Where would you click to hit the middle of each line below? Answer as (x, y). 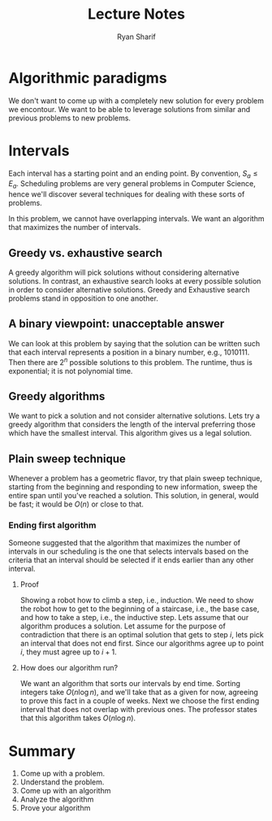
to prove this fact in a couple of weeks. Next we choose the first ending (140, 701)
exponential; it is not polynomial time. (71, 371)
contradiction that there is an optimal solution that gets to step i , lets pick (142, 635)
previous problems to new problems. (70, 118)
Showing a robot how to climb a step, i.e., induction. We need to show (137, 600)
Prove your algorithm (55, 808)
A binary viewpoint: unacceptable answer (117, 324)
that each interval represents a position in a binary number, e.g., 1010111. (129, 352)
